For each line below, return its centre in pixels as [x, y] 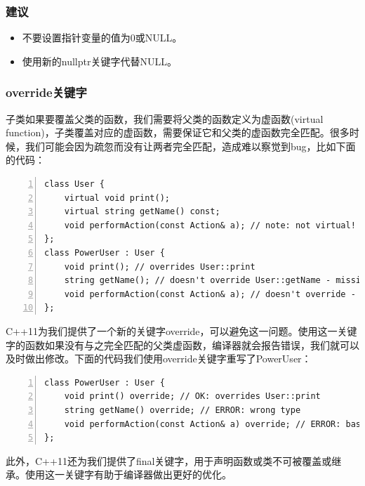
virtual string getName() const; [142, 212]
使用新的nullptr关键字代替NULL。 [99, 61]
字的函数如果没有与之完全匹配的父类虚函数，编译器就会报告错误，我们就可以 [182, 344]
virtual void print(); [117, 198]
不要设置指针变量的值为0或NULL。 [102, 38]
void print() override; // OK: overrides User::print [192, 396]
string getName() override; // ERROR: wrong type [182, 410]
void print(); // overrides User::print [160, 267]
